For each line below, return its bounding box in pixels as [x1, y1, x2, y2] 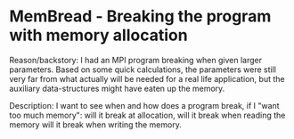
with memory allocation [9, 25, 189, 45]
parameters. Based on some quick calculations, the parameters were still [9, 64, 276, 75]
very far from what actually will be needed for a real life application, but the [9, 73, 285, 84]
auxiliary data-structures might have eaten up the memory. [9, 83, 225, 94]
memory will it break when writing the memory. [9, 119, 183, 130]
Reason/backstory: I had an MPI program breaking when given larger [9, 54, 263, 65]
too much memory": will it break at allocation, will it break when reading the [9, 110, 286, 120]
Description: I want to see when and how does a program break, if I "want [9, 100, 280, 110]
